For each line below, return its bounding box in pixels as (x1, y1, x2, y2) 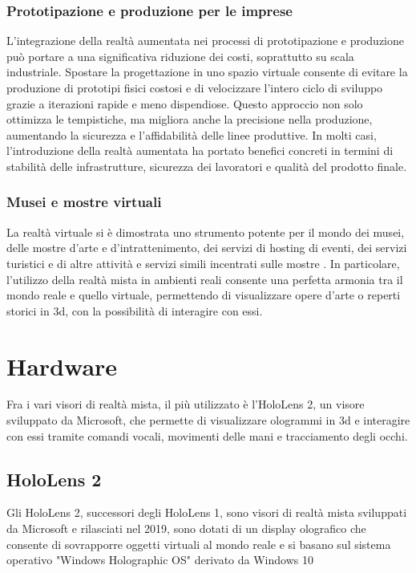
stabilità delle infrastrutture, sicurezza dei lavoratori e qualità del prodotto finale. (6, 157, 407, 174)
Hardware (6, 349, 118, 382)
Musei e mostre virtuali (6, 192, 162, 212)
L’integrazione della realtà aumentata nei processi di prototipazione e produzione (6, 32, 405, 49)
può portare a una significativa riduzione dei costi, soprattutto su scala (6, 47, 354, 64)
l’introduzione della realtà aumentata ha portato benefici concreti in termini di (6, 142, 394, 159)
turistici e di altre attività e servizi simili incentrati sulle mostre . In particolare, (6, 254, 400, 271)
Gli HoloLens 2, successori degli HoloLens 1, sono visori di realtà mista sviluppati (6, 504, 407, 521)
